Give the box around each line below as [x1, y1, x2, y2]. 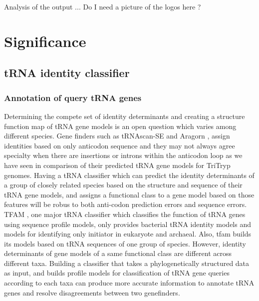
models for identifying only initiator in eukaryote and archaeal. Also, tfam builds [4, 228, 252, 239]
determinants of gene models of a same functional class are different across [4, 248, 232, 258]
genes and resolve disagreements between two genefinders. [4, 287, 180, 297]
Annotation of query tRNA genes [4, 91, 142, 103]
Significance [4, 30, 86, 51]
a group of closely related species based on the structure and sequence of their [4, 179, 243, 190]
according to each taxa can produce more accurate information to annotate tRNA [4, 277, 255, 288]
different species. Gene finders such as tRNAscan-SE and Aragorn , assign [4, 130, 230, 141]
